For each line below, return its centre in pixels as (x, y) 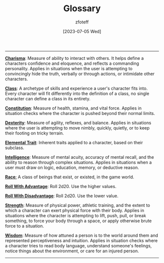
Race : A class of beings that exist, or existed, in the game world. (70, 177)
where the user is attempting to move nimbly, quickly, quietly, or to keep (77, 128)
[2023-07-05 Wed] (82, 31)
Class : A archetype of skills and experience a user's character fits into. (76, 88)
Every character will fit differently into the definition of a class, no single (77, 94)
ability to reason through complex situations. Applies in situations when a (79, 162)
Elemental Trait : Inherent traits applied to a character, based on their (74, 142)
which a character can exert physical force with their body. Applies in (75, 210)
